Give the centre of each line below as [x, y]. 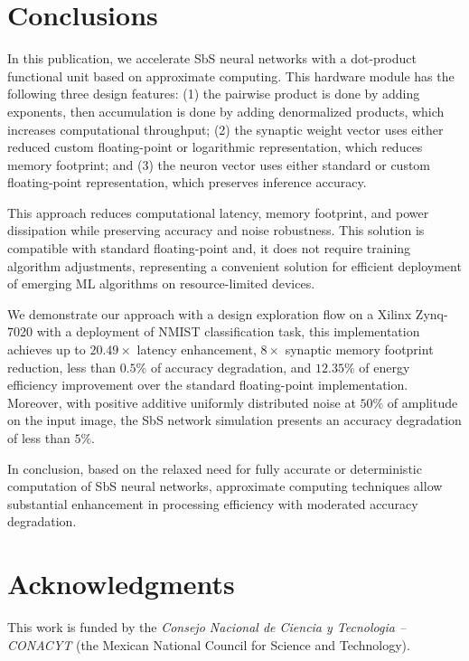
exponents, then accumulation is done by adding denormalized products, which [226, 111]
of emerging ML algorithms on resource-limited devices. [161, 283]
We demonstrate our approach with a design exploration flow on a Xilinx [210, 313]
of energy [385, 367]
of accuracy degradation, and [231, 367]
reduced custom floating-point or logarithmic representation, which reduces [215, 147]
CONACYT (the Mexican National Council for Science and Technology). [209, 644]
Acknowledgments [121, 584]
